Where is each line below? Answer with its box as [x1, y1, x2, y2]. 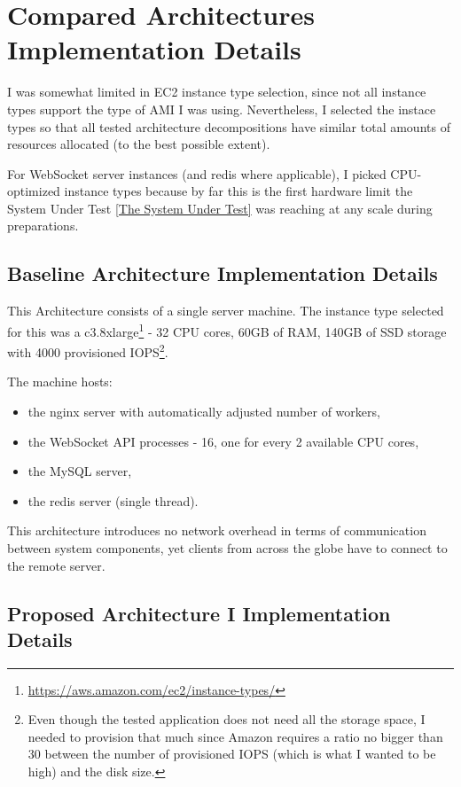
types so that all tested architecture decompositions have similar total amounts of [7, 117, 450, 136]
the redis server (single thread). [27, 491, 199, 510]
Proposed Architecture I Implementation [7, 599, 391, 627]
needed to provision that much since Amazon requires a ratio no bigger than [27, 727, 443, 745]
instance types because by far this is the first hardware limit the [64, 182, 413, 200]
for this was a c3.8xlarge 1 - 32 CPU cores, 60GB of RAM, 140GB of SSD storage [7, 319, 447, 340]
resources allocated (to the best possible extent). [7, 135, 270, 153]
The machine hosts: [7, 372, 113, 391]
